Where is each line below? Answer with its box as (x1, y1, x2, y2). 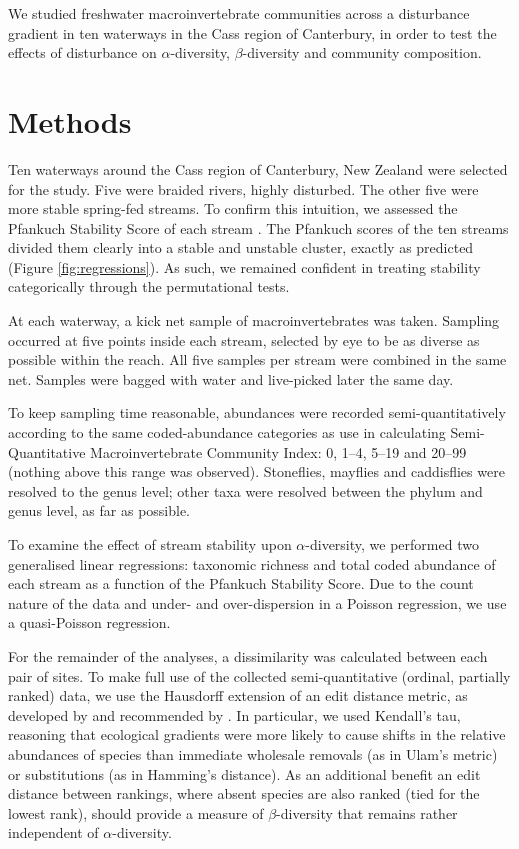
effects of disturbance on (8, 42, 157, 63)
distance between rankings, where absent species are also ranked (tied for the (8, 783, 480, 804)
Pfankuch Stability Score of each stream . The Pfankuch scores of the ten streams (8, 217, 509, 238)
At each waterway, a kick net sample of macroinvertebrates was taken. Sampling (8, 310, 500, 331)
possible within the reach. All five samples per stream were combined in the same (8, 349, 507, 370)
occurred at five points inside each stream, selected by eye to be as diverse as (8, 329, 480, 350)
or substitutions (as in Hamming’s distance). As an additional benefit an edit (8, 763, 481, 784)
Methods (8, 100, 132, 141)
